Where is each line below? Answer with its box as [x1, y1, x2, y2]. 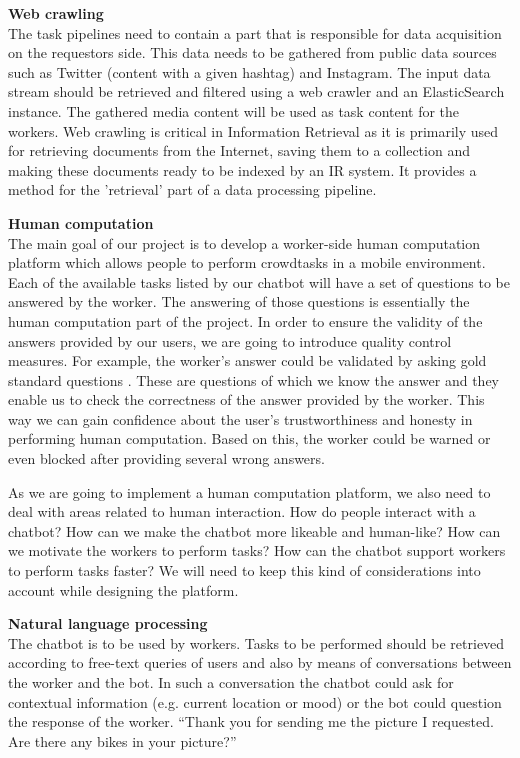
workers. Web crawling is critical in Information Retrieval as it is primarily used [8, 120, 499, 141]
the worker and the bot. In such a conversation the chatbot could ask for [8, 672, 454, 692]
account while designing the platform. [8, 579, 239, 600]
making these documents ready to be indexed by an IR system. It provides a [8, 159, 477, 180]
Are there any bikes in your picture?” [8, 730, 237, 751]
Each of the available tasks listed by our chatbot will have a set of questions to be [8, 271, 510, 292]
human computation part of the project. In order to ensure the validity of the [8, 310, 483, 331]
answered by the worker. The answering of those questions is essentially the [8, 291, 470, 312]
